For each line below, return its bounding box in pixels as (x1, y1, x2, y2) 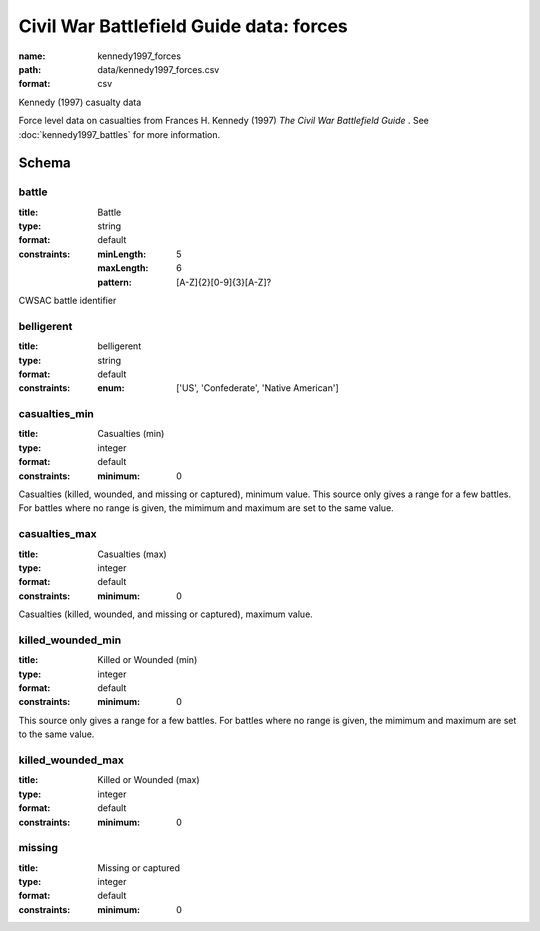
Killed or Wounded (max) (97, 774, 200, 786)
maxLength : (97, 262, 149, 274)
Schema (18, 155, 72, 172)
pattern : (97, 276, 132, 288)
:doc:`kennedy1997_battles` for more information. (18, 128, 221, 140)
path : (18, 63, 42, 75)
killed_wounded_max (18, 753, 124, 767)
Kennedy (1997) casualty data (18, 96, 142, 108)
